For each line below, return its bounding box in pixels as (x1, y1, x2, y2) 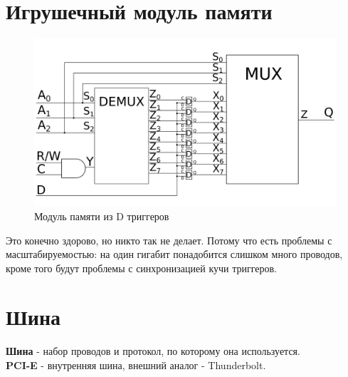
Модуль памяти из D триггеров (34, 208, 169, 223)
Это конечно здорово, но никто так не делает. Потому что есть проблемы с (6, 232, 332, 247)
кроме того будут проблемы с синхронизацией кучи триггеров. (6, 260, 278, 275)
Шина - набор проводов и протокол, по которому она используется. (6, 344, 300, 358)
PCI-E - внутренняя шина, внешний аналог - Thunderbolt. (6, 358, 266, 372)
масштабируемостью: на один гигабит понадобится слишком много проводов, (6, 247, 343, 262)
